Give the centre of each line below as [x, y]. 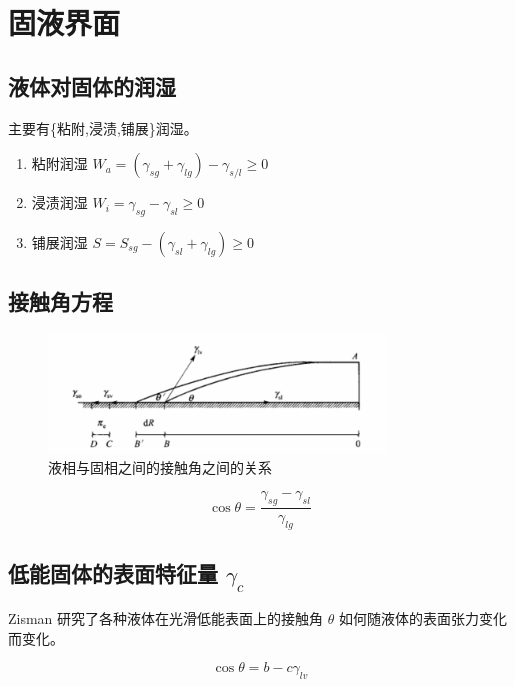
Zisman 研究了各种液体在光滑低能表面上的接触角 [166, 618]
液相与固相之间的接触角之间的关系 [160, 466]
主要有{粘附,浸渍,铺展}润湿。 [103, 127]
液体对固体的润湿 [92, 85]
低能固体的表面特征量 [113, 573]
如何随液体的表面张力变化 [422, 618]
